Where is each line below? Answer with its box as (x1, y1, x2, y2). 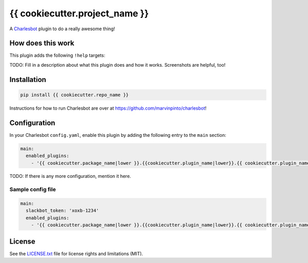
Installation (9, 75, 46, 84)
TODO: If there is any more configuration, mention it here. (9, 173, 131, 179)
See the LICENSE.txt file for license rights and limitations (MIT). (9, 250, 143, 256)
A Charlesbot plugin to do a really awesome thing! (9, 26, 115, 32)
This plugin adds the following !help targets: (9, 52, 105, 58)
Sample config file (9, 186, 56, 193)
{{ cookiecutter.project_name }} (9, 8, 149, 19)
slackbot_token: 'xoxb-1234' (26, 208, 100, 214)
